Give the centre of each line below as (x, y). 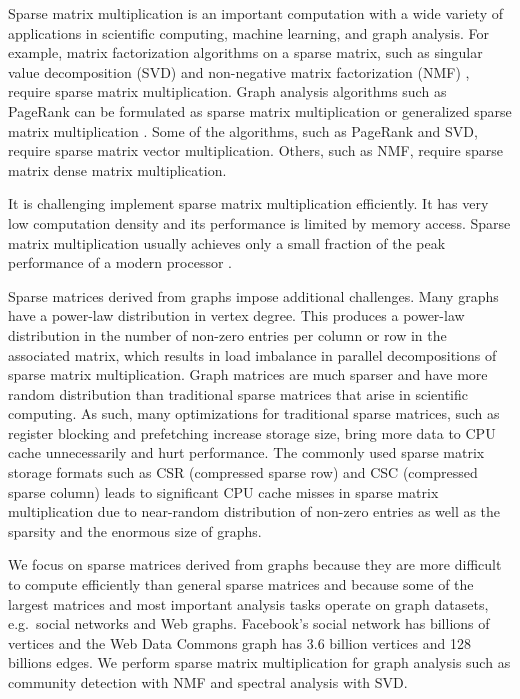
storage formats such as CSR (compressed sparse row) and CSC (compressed (243, 472)
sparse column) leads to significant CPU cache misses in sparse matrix (223, 491)
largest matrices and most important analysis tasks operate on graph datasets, (248, 603)
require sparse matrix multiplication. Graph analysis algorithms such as (227, 91)
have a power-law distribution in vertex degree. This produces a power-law (236, 315)
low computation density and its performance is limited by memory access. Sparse (259, 222)
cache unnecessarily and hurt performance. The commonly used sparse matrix (246, 452)
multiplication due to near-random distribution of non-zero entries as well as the (254, 511)
